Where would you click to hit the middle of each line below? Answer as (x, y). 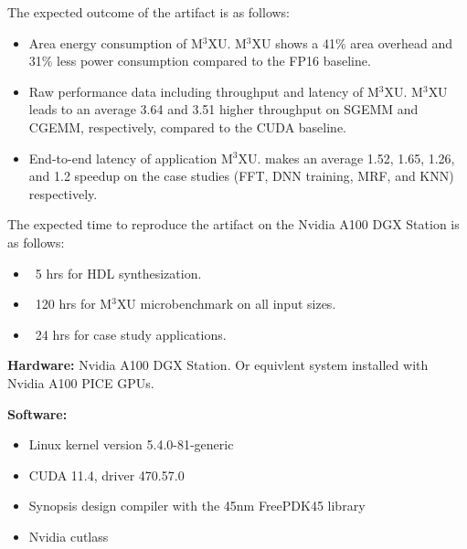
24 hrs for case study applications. (131, 334)
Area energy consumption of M (116, 42)
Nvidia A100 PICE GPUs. (81, 382)
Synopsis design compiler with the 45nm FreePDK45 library (197, 506)
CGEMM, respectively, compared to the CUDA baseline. (188, 127)
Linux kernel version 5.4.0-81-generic (131, 444)
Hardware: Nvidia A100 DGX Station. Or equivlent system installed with (218, 365)
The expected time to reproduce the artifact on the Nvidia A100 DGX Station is (233, 224)
